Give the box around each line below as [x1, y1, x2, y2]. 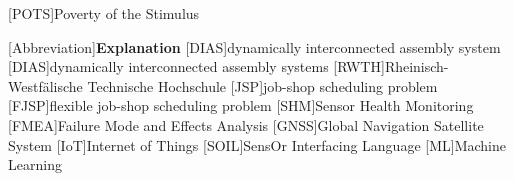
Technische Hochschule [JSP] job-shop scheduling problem [87, 75, 438, 96]
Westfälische [8, 75, 83, 96]
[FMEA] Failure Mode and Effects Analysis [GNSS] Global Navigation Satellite [8, 114, 484, 135]
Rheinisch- [384, 56, 449, 77]
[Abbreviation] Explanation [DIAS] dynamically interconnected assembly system [8, 36, 501, 57]
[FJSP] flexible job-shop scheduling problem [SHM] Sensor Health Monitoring [8, 95, 474, 116]
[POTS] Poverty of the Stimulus [8, 3, 200, 23]
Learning [8, 154, 62, 175]
